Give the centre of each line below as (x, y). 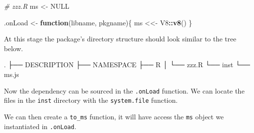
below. (13, 48)
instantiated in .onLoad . (40, 126)
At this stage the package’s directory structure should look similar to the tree (120, 39)
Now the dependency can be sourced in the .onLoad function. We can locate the (124, 90)
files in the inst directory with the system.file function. (91, 100)
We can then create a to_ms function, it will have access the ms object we (114, 116)
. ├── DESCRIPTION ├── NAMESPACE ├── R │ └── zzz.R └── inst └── (127, 65)
